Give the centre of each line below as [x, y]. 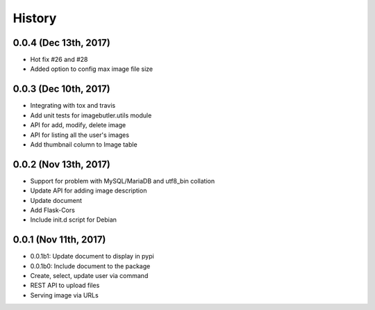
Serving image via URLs [64, 295]
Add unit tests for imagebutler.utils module [91, 115]
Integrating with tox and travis [73, 106]
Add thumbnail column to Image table [84, 144]
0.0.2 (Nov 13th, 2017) [62, 164]
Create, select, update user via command [89, 276]
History [35, 18]
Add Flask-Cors [53, 210]
